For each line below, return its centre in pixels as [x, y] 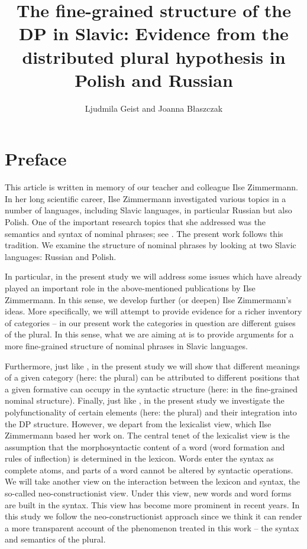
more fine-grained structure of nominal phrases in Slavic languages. [126, 345]
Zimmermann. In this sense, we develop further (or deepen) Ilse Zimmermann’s [148, 299]
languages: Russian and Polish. [61, 256]
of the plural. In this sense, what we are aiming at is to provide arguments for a [149, 334]
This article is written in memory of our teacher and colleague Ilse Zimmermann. [151, 187]
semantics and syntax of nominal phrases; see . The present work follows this [144, 233]
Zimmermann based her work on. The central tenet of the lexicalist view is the [147, 435]
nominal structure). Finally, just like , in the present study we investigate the [145, 400]
